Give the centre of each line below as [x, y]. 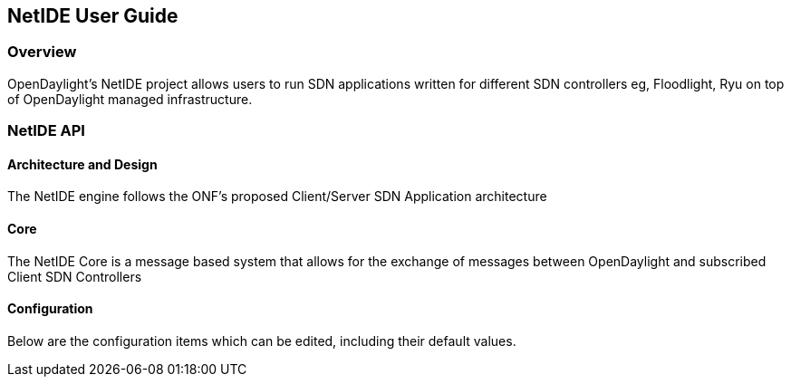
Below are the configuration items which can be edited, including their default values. [262, 341]
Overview [42, 52]
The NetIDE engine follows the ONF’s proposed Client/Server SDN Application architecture [277, 197]
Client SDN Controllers [75, 276]
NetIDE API [46, 131]
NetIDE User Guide [93, 16]
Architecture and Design [82, 164]
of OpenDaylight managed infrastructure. [130, 99]
